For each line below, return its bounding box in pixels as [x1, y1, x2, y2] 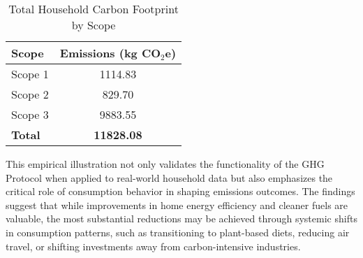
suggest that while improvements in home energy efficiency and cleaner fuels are [6, 197, 348, 212]
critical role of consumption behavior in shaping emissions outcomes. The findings [6, 184, 355, 199]
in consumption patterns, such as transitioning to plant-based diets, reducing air [6, 224, 350, 239]
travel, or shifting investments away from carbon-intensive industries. [6, 238, 301, 253]
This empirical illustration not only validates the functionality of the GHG [6, 157, 325, 171]
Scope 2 [11, 86, 49, 102]
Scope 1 [11, 66, 49, 82]
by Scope [71, 17, 116, 33]
